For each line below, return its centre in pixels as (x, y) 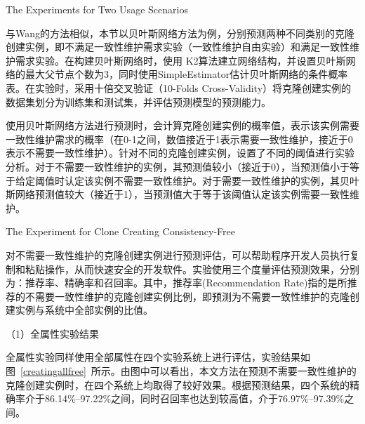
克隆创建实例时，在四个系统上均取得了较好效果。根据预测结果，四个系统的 (178, 384)
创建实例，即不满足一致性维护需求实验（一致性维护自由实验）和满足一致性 (178, 47)
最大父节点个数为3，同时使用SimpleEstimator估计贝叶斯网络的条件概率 (186, 74)
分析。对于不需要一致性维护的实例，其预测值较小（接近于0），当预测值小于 (178, 166)
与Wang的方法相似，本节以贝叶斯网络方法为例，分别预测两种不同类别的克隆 (180, 33)
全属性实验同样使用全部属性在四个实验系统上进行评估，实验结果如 (158, 357)
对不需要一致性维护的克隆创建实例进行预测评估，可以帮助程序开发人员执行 (178, 254)
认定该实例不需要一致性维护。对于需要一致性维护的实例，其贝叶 (212, 180)
